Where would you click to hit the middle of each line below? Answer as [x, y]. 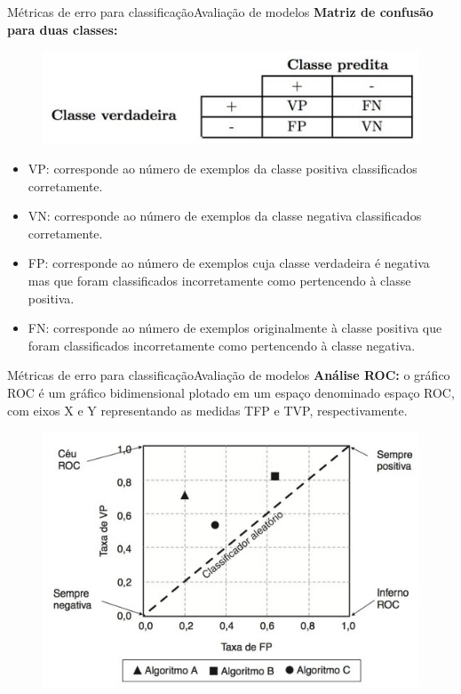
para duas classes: [63, 29]
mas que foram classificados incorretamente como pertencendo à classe [219, 280]
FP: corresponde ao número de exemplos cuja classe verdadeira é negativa [229, 263]
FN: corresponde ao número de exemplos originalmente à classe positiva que [235, 328]
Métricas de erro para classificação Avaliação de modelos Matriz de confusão [220, 12]
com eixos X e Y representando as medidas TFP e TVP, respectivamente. [207, 410]
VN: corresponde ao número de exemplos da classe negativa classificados [225, 216]
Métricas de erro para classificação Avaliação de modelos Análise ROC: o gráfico [229, 375]
